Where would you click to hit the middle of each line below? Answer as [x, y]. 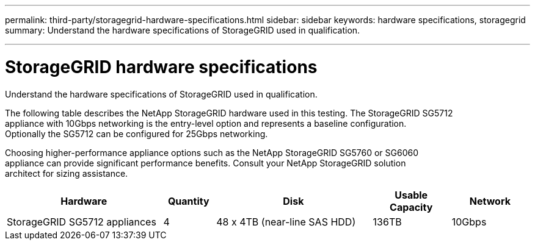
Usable [411, 195]
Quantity [188, 201]
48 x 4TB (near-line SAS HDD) [286, 222]
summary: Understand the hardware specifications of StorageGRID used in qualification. [183, 30]
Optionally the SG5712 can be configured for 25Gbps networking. [136, 133]
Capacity [411, 207]
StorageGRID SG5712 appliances [82, 222]
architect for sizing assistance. [67, 173]
